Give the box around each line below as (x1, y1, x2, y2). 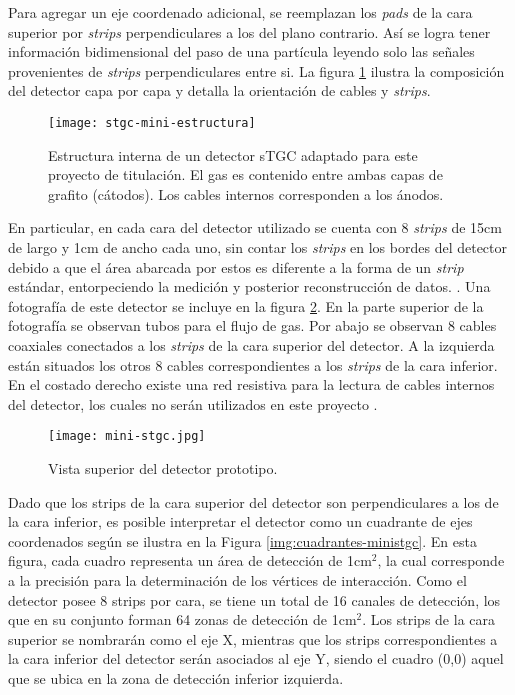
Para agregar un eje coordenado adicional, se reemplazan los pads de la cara (8, 2, 473, 22)
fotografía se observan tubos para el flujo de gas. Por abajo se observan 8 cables (8, 315, 497, 336)
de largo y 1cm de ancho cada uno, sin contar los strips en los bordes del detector (8, 237, 508, 257)
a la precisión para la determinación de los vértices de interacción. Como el (8, 569, 467, 590)
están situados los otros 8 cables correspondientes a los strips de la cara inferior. (8, 354, 498, 375)
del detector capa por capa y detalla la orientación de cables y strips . (8, 80, 431, 101)
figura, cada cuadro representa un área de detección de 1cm (8, 550, 372, 571)
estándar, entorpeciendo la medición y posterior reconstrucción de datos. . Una (8, 276, 491, 297)
